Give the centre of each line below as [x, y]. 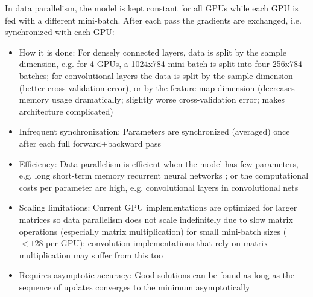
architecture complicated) [66, 111]
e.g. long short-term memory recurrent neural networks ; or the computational [164, 175]
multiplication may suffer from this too [91, 254]
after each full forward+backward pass [90, 143]
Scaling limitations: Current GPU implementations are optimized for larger [158, 207]
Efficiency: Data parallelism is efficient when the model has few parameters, [159, 163]
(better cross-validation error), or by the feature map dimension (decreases [157, 87]
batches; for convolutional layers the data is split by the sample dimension [156, 75]
